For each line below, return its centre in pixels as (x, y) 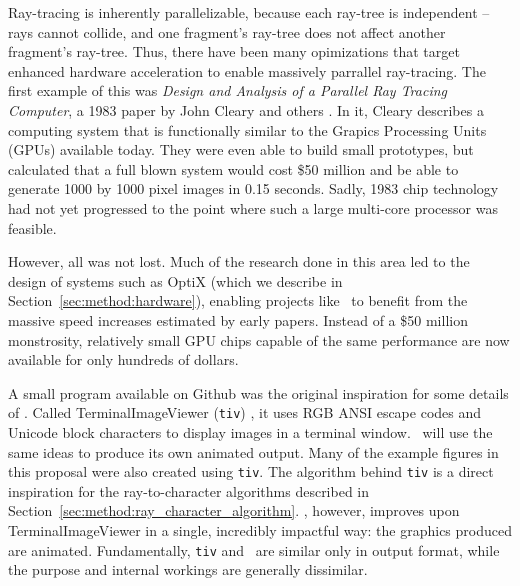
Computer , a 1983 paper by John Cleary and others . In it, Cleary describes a (246, 109)
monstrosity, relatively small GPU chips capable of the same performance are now (259, 339)
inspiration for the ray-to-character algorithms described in (189, 490)
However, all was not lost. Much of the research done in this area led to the (239, 261)
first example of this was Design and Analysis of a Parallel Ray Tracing (227, 90)
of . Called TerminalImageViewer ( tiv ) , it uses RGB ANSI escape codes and (245, 412)
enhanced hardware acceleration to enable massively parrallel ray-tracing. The (247, 70)
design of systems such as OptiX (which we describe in (175, 280)
